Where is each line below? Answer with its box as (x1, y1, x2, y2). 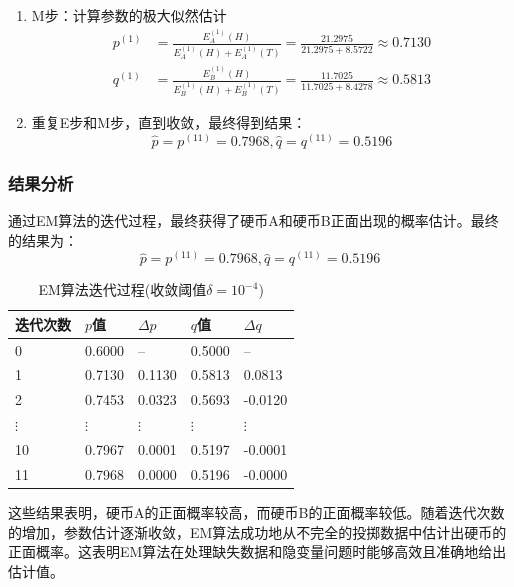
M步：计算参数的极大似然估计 (31, 5, 227, 25)
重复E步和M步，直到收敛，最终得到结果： (31, 112, 307, 133)
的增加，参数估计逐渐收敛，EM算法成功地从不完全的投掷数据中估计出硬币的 (8, 521, 507, 542)
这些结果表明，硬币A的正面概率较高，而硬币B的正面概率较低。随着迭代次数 (8, 501, 505, 522)
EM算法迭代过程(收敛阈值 (38, 279, 207, 300)
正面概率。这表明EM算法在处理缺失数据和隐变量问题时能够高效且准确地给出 (8, 541, 507, 562)
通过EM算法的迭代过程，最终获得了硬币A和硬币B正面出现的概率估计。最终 (8, 209, 499, 230)
